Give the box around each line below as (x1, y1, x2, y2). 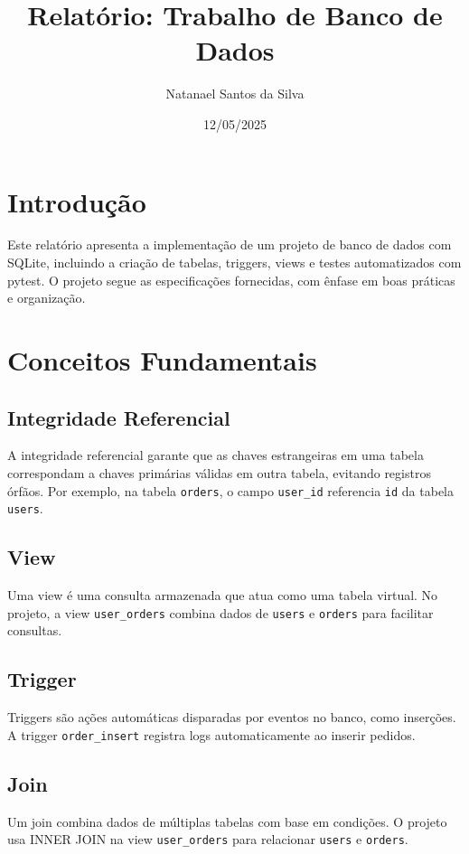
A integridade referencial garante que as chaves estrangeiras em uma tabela (7, 446, 424, 465)
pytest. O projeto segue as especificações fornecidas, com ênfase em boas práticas (7, 270, 455, 289)
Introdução (7, 183, 146, 220)
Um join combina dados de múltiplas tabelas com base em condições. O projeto (7, 812, 447, 831)
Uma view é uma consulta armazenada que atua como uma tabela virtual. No (7, 586, 438, 605)
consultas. (7, 621, 62, 640)
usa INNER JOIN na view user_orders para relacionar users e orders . (7, 830, 408, 849)
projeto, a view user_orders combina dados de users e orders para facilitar (7, 603, 434, 622)
